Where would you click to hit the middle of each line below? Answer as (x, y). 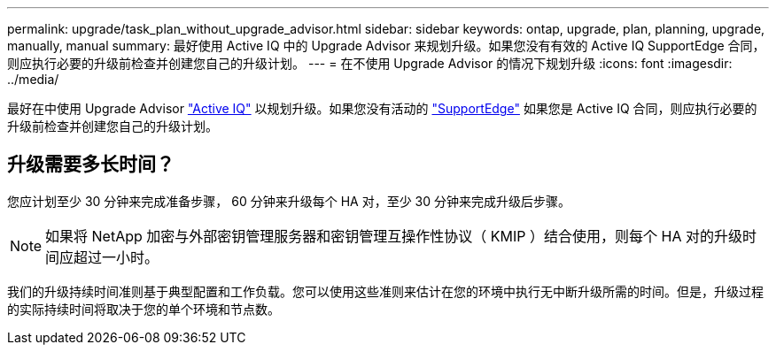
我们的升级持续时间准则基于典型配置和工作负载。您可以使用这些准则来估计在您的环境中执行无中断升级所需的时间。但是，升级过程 (385, 291)
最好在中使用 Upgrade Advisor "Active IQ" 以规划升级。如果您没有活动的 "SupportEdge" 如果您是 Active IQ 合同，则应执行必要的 (382, 108)
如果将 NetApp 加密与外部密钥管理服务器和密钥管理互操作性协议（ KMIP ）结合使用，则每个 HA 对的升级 (394, 236)
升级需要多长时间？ (91, 165)
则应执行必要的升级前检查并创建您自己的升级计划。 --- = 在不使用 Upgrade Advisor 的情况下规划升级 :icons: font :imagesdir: (370, 63)
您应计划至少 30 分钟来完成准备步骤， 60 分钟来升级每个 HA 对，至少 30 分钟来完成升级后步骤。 (289, 201)
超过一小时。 (116, 257)
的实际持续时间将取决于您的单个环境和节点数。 (144, 309)
